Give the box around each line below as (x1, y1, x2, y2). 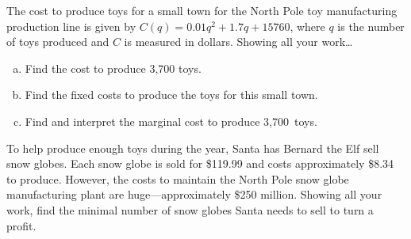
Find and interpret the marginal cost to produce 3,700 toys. (25, 112, 317, 129)
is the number (337, 17, 405, 34)
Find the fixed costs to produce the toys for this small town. (25, 86, 318, 103)
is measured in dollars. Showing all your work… (124, 33, 353, 50)
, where (290, 17, 325, 34)
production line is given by (6, 17, 136, 34)
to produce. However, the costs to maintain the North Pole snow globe (6, 170, 349, 187)
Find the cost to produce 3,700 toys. (25, 59, 202, 76)
